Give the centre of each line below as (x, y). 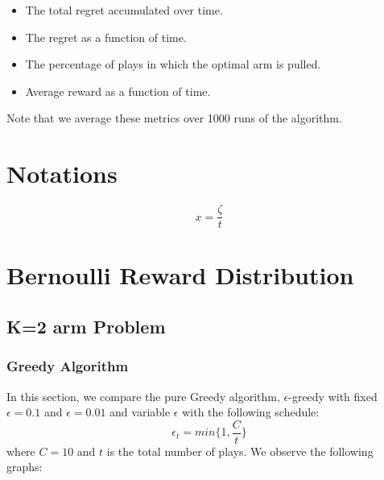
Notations (62, 174)
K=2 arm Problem (86, 326)
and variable (140, 412)
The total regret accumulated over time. (124, 10)
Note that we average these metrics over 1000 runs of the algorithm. (174, 118)
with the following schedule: (251, 412)
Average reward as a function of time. (118, 91)
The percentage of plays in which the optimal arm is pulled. (173, 64)
